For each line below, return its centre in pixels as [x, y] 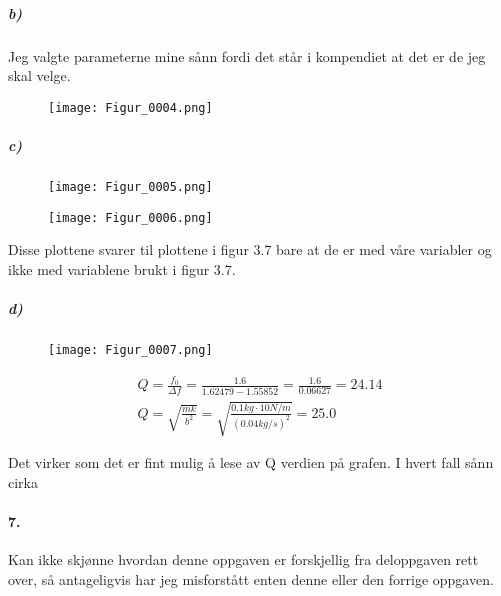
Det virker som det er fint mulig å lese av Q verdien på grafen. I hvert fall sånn [251, 462]
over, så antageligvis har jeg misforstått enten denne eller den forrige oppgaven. [251, 578]
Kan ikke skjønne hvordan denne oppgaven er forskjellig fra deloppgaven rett [243, 559]
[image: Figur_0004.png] [130, 107]
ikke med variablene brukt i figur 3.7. [122, 268]
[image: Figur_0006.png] [130, 217]
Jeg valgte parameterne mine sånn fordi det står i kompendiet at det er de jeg [247, 55]
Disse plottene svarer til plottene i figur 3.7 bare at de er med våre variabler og [250, 249]
